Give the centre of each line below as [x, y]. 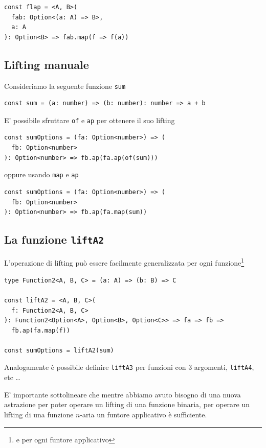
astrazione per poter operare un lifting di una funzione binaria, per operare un [127, 404]
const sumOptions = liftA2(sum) [59, 350]
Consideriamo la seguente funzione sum [65, 86]
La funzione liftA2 [54, 239]
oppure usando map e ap [41, 174]
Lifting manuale [47, 64]
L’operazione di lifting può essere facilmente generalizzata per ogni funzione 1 [124, 262]
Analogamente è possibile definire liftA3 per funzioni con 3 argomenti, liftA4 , [129, 367]
